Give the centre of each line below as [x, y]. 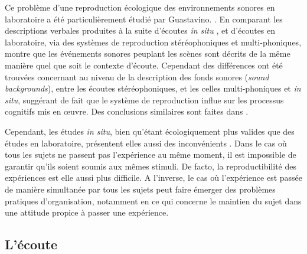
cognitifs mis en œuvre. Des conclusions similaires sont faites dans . [127, 111]
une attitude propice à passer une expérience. [87, 212]
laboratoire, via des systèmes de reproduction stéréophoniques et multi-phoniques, [153, 42]
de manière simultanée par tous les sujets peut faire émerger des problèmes [140, 189]
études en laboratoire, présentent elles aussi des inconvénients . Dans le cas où [146, 143]
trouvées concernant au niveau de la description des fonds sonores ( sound [137, 76]
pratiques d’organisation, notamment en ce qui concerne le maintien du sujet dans [153, 201]
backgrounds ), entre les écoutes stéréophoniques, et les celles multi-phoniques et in [153, 88]
